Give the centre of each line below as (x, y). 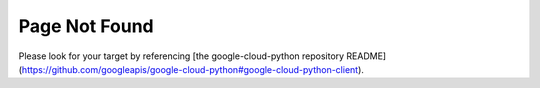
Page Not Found (86, 26)
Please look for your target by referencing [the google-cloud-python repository (181, 56)
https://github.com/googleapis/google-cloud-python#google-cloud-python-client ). (193, 69)
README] (366, 56)
